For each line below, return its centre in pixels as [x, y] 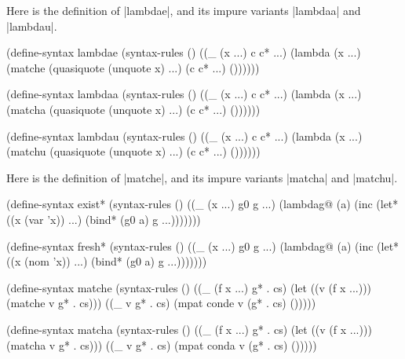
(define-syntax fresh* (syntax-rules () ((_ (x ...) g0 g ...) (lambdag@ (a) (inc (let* [203, 245]
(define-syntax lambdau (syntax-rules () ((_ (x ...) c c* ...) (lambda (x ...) [184, 136]
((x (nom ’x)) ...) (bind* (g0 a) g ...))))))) [107, 261]
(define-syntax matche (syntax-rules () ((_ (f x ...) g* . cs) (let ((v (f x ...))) [189, 287]
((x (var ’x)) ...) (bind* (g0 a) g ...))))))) [104, 219]
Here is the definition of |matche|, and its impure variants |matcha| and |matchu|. [202, 177]
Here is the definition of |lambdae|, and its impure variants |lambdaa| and [184, 10]
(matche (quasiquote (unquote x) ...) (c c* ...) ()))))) [133, 67]
